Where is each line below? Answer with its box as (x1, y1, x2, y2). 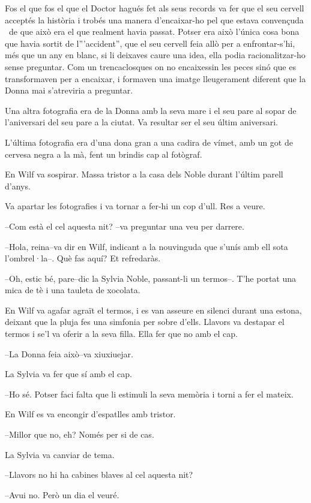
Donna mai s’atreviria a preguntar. (5, 84, 133, 97)
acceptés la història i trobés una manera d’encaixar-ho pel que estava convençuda (5, 13, 304, 26)
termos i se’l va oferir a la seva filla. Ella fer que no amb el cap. (5, 327, 238, 340)
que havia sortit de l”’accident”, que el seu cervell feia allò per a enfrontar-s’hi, (5, 37, 295, 49)
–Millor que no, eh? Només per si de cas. (5, 428, 154, 441)
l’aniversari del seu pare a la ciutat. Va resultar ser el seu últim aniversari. (5, 116, 278, 128)
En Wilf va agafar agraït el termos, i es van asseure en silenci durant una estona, (5, 303, 302, 316)
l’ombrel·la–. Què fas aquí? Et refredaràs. (5, 252, 161, 264)
